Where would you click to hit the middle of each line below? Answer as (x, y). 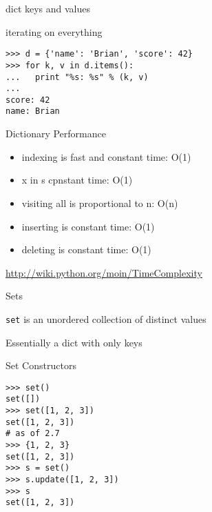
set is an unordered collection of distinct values (106, 318)
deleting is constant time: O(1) (86, 249)
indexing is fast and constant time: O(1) (106, 156)
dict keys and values (48, 8)
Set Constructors (41, 365)
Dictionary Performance (56, 134)
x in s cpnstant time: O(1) (77, 180)
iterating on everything (54, 31)
